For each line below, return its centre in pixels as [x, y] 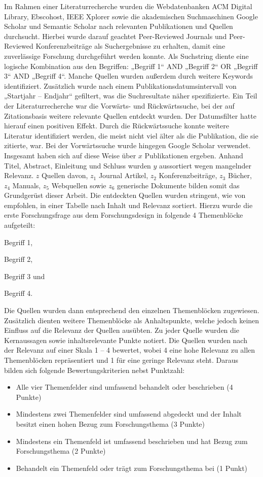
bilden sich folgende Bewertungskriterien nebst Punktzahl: [95, 370]
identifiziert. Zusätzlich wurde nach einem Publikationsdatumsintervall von [120, 86]
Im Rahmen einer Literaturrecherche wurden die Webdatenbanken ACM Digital [128, 6]
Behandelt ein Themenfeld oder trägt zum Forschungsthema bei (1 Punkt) [132, 468]
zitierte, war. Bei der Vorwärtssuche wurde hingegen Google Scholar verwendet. [127, 145]
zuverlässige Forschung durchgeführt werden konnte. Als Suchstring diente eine [126, 56]
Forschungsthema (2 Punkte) [61, 451]
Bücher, [240, 175]
